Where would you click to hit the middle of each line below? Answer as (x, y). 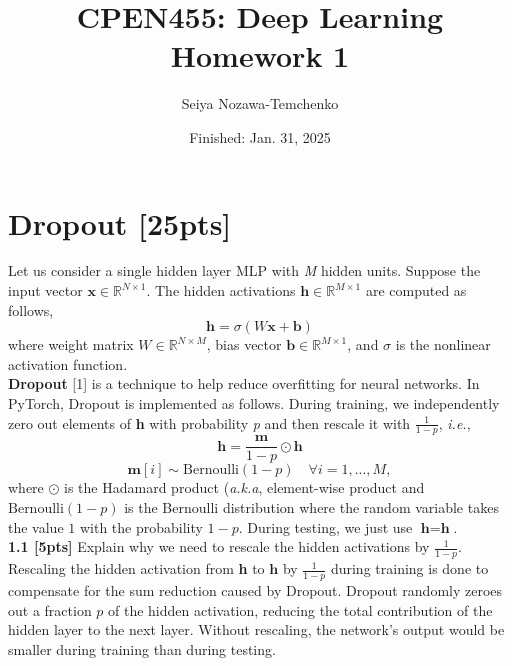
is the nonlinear (443, 344)
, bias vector (244, 344)
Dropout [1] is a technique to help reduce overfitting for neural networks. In (244, 383)
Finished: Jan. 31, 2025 (260, 136)
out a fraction (50, 609)
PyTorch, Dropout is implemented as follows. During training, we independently (254, 403)
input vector (45, 290)
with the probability (141, 526)
